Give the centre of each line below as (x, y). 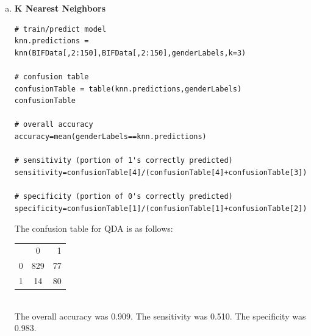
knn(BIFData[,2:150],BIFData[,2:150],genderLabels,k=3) (130, 53)
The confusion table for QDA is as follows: (94, 228)
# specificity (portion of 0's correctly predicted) (123, 196)
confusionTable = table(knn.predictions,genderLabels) (128, 89)
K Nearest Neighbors (60, 8)
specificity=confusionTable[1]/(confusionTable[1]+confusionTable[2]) (161, 208)
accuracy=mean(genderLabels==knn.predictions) (110, 136)
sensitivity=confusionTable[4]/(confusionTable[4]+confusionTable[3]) (161, 172)
